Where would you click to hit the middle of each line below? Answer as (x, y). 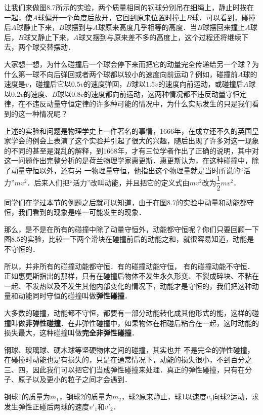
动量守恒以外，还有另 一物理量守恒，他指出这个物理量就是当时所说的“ (127, 170)
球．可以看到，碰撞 (224, 17)
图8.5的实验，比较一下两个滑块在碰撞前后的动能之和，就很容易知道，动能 (125, 239)
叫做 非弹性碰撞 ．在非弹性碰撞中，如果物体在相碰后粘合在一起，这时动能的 (135, 323)
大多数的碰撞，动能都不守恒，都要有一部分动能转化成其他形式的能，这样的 (128, 312)
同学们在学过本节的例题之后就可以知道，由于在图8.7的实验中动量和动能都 (125, 202)
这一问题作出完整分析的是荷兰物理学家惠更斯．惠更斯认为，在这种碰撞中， (128, 160)
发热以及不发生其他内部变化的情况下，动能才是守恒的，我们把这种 (142, 286)
